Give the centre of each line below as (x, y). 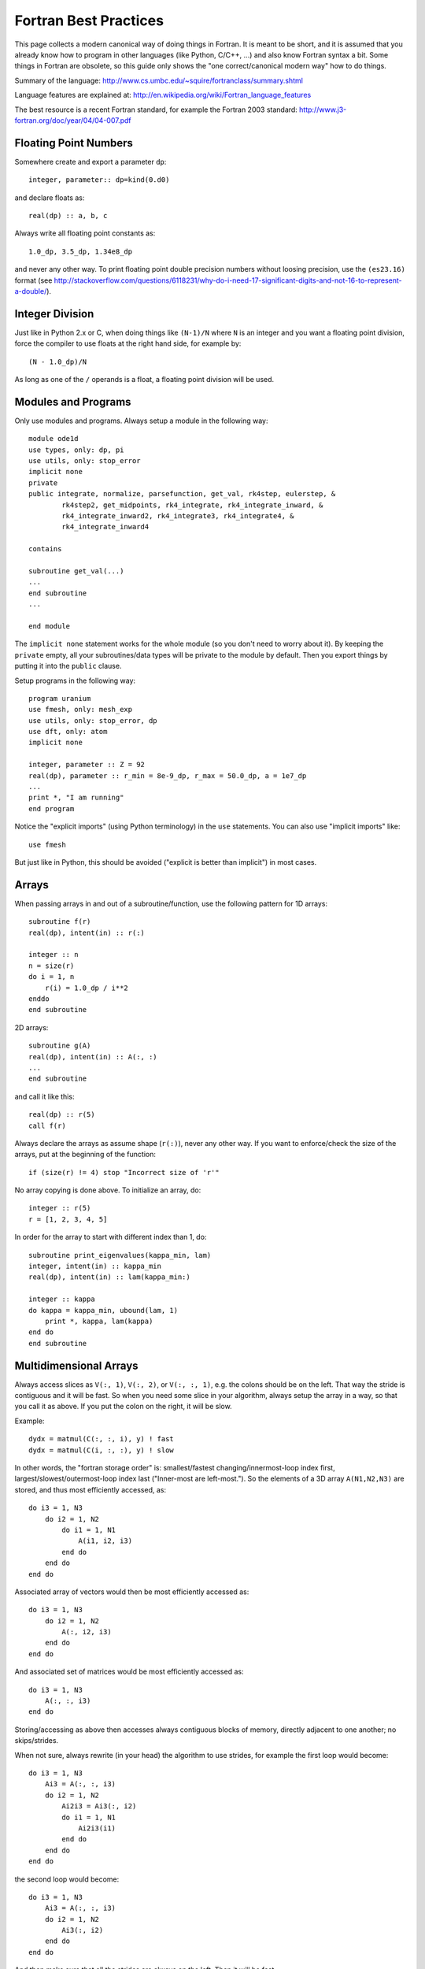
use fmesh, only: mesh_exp (81, 710)
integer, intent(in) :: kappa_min (95, 1266)
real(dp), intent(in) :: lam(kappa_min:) (109, 1277)
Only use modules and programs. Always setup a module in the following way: (141, 421)
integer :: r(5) (60, 1208)
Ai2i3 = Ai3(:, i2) (99, 1806)
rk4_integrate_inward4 (105, 527)
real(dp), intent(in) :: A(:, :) (93, 1057)
